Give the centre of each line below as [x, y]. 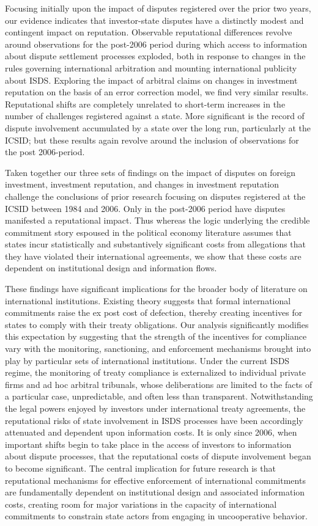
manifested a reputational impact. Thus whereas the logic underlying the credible [157, 220]
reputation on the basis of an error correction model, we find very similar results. [157, 92]
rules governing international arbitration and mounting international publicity [151, 68]
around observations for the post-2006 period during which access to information [156, 44]
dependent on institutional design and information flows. [111, 268]
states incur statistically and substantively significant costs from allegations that [156, 244]
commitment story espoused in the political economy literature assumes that [148, 232]
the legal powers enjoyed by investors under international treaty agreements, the [155, 408]
